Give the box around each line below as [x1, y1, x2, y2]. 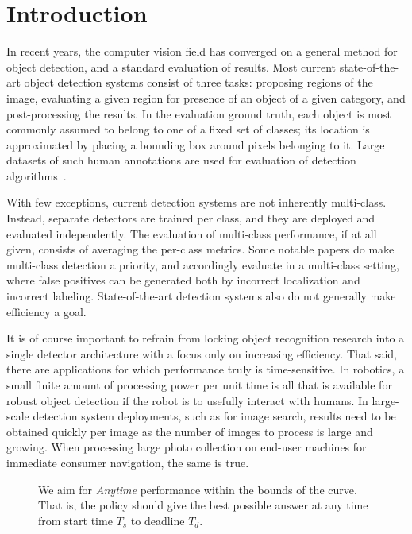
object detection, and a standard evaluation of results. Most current [6, 58, 337, 75]
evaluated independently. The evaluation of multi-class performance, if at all [6, 225, 377, 242]
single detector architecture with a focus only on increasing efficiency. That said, [6, 345, 397, 362]
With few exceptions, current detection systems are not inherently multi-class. [6, 194, 387, 211]
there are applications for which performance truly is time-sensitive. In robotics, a [6, 361, 405, 377]
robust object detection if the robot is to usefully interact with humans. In [6, 392, 368, 408]
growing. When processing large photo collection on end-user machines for [6, 439, 367, 455]
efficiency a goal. [6, 303, 87, 319]
